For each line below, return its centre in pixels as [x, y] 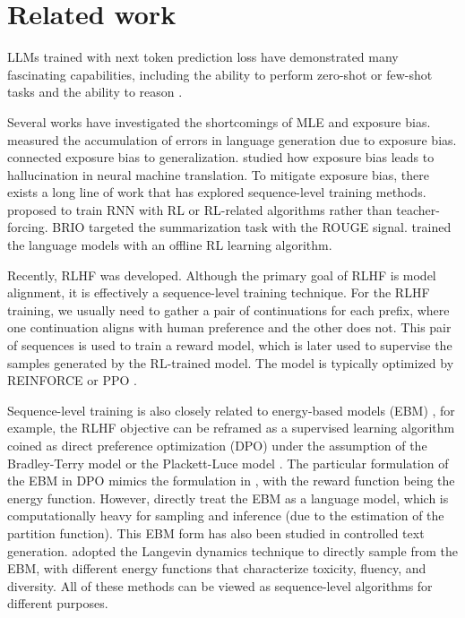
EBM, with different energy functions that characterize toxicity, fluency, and [217, 568]
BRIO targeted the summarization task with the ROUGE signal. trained [252, 227]
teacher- [418, 209]
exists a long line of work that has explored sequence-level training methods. [217, 192]
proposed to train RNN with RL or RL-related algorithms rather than [200, 209]
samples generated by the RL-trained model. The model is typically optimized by [231, 362]
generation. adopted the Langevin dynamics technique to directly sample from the [232, 550]
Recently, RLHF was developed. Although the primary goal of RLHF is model [222, 275]
